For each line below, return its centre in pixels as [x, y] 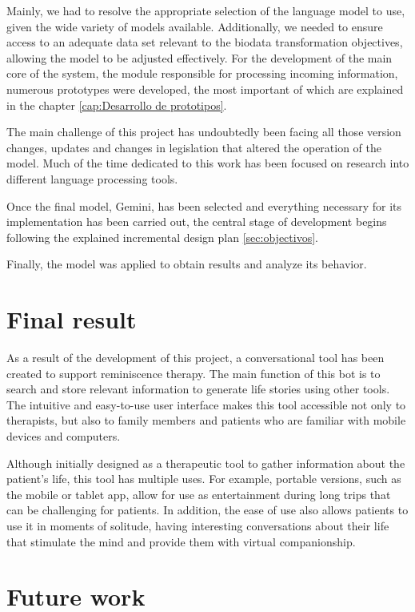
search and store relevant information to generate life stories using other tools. [198, 389]
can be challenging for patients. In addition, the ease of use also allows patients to [207, 510]
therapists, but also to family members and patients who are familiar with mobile [206, 420]
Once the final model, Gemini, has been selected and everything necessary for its [204, 205]
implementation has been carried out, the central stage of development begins [197, 221]
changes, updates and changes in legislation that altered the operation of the [194, 147]
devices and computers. [64, 436]
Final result [72, 319]
